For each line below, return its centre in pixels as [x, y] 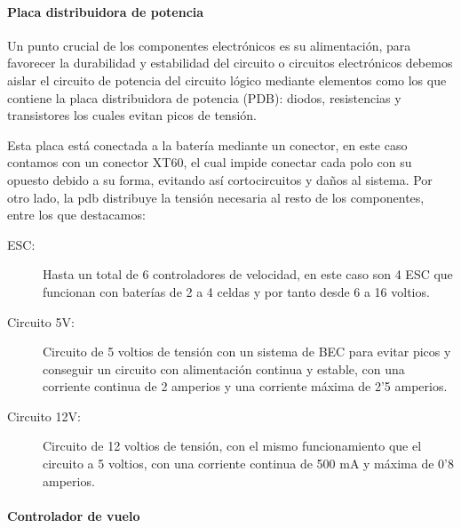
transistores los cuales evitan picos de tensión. [132, 115]
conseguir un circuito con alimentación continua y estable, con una [224, 368]
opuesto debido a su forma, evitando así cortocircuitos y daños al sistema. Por [220, 179]
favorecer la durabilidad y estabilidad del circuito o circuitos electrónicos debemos [230, 63]
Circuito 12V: [44, 416]
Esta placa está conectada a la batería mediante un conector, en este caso [207, 144]
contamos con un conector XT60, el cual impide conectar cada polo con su [210, 162]
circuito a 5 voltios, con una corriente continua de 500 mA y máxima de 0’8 [248, 464]
